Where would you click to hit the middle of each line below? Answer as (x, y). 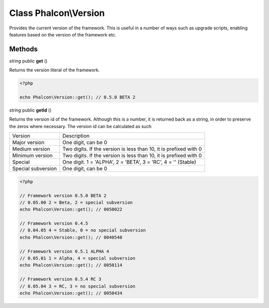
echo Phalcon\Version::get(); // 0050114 (71, 265)
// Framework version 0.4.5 (54, 224)
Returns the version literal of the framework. (54, 70)
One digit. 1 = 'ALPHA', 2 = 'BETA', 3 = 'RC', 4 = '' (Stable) (129, 162)
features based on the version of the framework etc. (63, 34)
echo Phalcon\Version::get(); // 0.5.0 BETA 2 (77, 97)
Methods (23, 49)
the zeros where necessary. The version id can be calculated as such (80, 126)
